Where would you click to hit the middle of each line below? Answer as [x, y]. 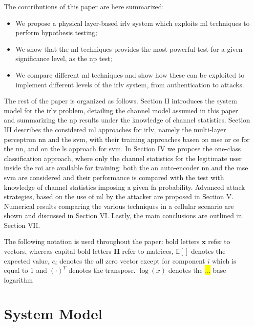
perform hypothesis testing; [56, 32]
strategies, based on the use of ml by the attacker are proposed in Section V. [119, 196]
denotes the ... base [197, 270]
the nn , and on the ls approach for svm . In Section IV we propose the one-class [123, 149]
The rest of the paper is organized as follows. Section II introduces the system [121, 101]
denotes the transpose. [102, 270]
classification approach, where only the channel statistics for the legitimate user [123, 158]
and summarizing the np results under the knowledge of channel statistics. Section [127, 120]
